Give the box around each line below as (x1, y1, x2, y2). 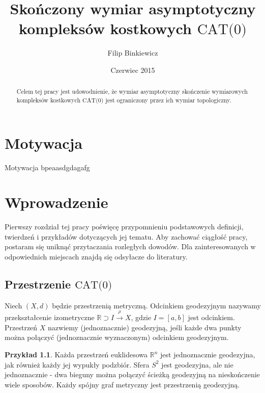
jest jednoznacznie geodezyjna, (160, 349, 255, 360)
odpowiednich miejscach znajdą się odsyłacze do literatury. (5, 251, 188, 262)
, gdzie (131, 312, 152, 323)
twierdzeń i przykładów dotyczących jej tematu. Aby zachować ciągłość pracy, (5, 231, 248, 242)
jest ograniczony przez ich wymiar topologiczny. (105, 95, 231, 104)
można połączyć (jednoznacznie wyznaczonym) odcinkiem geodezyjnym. (5, 332, 229, 343)
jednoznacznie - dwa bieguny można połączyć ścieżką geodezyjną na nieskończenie (5, 369, 260, 380)
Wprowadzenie (5, 192, 108, 213)
